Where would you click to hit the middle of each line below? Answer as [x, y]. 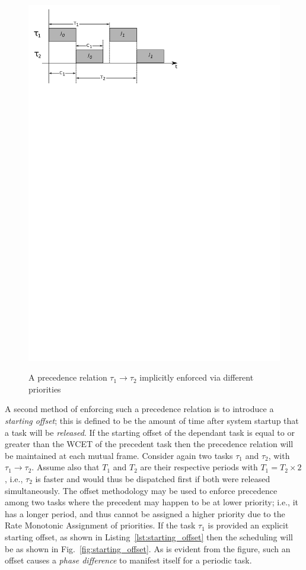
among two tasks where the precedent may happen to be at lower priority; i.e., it [152, 502]
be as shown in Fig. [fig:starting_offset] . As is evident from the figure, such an [148, 548]
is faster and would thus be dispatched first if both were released [153, 479]
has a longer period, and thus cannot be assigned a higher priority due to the [145, 513]
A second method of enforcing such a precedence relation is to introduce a [139, 409]
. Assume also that [66, 467]
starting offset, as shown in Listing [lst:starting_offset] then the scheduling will [149, 537]
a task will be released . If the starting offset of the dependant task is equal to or [150, 432]
